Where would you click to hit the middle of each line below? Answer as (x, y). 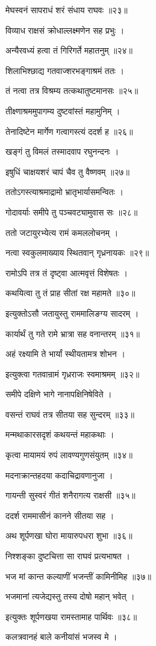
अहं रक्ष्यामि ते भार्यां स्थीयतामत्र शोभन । (65, 354)
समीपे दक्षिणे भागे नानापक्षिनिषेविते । (59, 394)
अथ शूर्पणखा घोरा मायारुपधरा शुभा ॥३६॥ (69, 536)
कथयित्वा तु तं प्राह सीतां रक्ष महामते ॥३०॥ (70, 293)
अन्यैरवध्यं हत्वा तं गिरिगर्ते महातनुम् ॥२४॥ (69, 50)
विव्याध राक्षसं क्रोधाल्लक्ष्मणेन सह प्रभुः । (65, 30)
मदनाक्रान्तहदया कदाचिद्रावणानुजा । (59, 475)
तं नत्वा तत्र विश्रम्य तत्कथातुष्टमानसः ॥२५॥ (72, 91)
